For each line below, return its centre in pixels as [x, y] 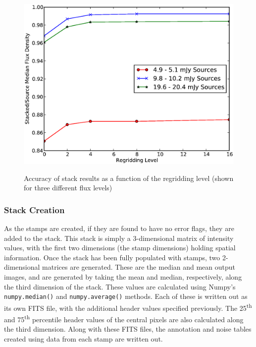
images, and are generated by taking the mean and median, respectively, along [123, 276]
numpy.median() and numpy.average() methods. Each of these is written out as [126, 296]
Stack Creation [34, 209]
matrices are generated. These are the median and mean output [139, 267]
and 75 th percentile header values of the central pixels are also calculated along [124, 318]
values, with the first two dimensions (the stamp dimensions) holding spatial [120, 248]
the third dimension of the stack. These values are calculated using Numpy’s [120, 286]
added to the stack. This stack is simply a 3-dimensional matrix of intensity [119, 238]
